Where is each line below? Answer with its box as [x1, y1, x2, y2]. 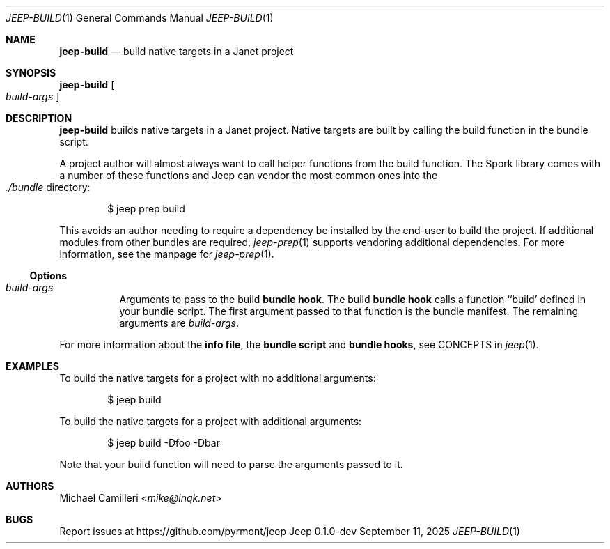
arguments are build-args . [119, 317, 239, 329]
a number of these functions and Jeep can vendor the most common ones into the [59, 169, 438, 181]
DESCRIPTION [6, 112, 72, 124]
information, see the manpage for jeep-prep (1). [59, 248, 274, 260]
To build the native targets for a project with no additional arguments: [59, 372, 376, 384]
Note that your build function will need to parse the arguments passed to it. [59, 458, 403, 470]
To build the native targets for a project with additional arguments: [59, 415, 362, 427]
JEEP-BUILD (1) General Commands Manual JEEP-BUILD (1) [6, 12, 274, 24]
